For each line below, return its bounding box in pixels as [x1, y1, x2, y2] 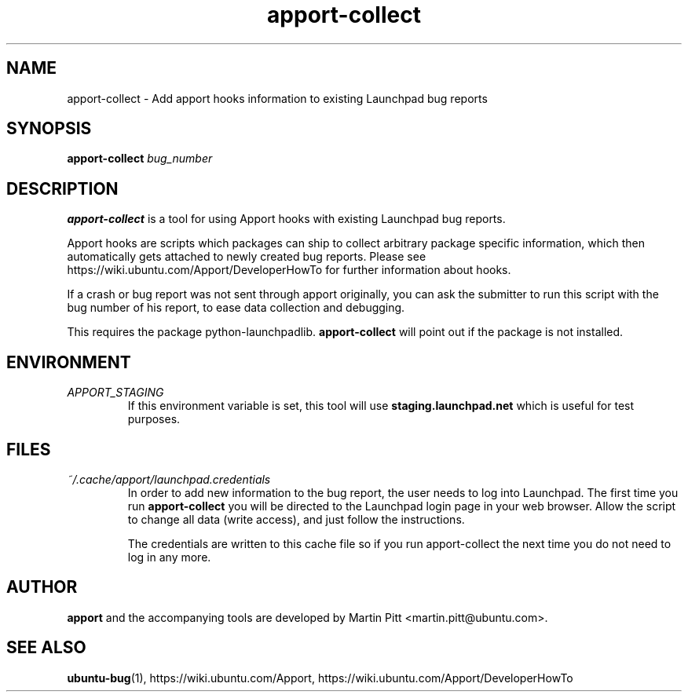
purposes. [127, 412, 181, 426]
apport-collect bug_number [67, 152, 213, 166]
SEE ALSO [6, 638, 86, 658]
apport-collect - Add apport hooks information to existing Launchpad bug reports [67, 91, 488, 105]
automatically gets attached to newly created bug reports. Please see [67, 250, 426, 264]
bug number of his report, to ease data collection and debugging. [67, 301, 405, 315]
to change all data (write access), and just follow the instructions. [127, 512, 465, 526]
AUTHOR [6, 577, 78, 598]
